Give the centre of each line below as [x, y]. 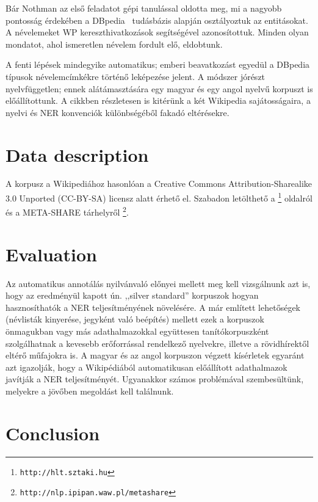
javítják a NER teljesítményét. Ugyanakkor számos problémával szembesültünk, [155, 379]
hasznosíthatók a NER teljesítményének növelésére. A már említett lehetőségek [153, 307]
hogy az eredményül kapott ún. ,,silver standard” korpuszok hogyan [132, 295]
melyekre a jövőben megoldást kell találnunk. [90, 391]
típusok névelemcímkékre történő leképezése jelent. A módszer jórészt [136, 76]
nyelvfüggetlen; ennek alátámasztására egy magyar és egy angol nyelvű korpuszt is [159, 88]
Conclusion [53, 433]
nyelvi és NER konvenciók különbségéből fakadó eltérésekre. [117, 112]
